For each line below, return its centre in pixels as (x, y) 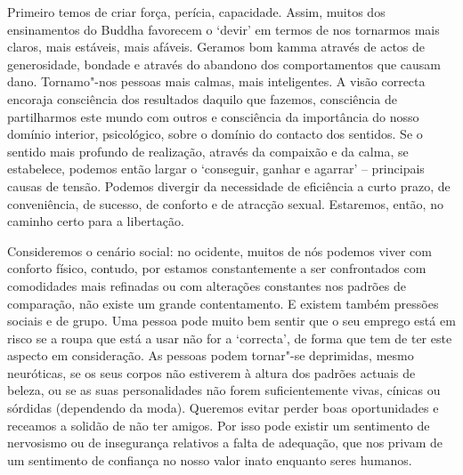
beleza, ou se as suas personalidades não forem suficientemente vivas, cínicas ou (224, 390)
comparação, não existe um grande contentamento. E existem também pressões (223, 303)
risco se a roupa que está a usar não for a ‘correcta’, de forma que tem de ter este (230, 338)
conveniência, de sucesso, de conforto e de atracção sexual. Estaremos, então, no (225, 203)
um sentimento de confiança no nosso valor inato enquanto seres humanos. (210, 459)
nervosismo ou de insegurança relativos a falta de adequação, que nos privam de (225, 443)
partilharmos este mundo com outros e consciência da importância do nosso (213, 116)
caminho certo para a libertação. (96, 221)
